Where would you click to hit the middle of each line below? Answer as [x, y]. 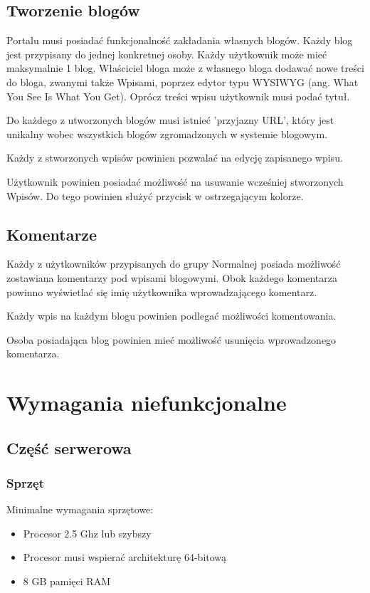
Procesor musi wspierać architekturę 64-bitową [125, 557]
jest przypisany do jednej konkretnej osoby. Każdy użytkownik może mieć [167, 54]
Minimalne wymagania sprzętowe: [80, 509]
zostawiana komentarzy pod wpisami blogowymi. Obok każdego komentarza [172, 277]
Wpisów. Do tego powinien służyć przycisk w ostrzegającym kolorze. [155, 195]
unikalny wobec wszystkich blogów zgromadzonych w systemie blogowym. [167, 133]
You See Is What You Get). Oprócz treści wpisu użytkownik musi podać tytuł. [178, 96]
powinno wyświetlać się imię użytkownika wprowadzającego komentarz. [162, 292]
